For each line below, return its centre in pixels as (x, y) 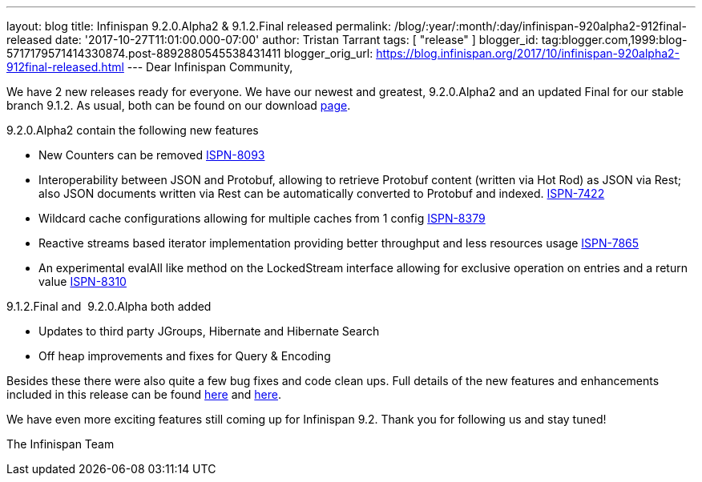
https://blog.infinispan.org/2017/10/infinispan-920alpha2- (528, 53)
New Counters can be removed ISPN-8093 (152, 155)
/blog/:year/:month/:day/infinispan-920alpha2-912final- (540, 26)
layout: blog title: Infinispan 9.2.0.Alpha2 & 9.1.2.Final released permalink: (199, 26)
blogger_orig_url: (329, 53)
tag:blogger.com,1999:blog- (614, 40)
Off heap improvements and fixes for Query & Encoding (185, 356)
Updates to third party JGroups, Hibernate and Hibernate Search (209, 331)
